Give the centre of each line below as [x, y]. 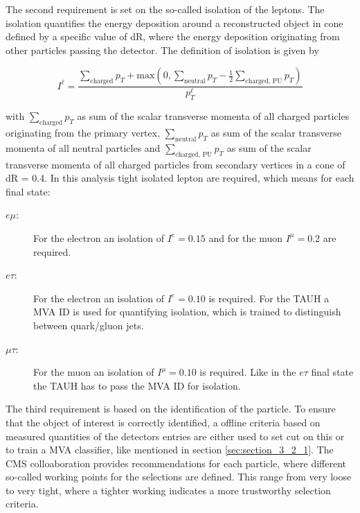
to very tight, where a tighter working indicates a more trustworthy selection [168, 490]
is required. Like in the [248, 372]
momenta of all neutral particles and [83, 147]
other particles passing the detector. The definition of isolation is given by [162, 50]
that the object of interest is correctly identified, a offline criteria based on [163, 422]
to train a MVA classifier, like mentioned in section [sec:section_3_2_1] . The [170, 450]
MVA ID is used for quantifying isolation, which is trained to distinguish [187, 312]
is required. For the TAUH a [269, 298]
